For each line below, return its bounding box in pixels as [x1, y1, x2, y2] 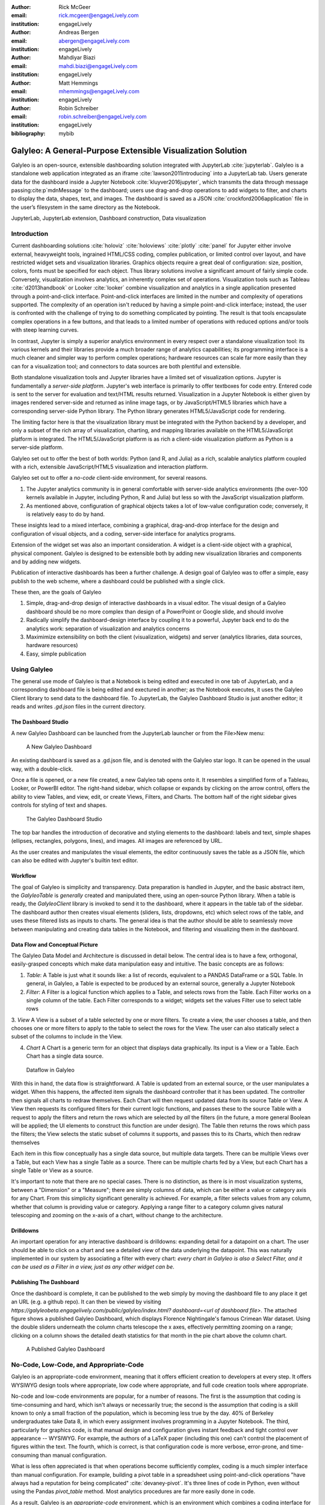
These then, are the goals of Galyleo [11, 589, 102, 596]
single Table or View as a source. [11, 1167, 93, 1174]
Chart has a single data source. [26, 1052, 104, 1060]
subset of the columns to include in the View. [11, 1033, 123, 1040]
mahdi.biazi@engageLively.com [58, 62, 138, 69]
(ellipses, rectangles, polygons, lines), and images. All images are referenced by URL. [11, 837, 223, 845]
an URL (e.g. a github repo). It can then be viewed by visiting [11, 1298, 162, 1306]
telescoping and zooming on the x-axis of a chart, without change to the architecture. [11, 1211, 223, 1218]
